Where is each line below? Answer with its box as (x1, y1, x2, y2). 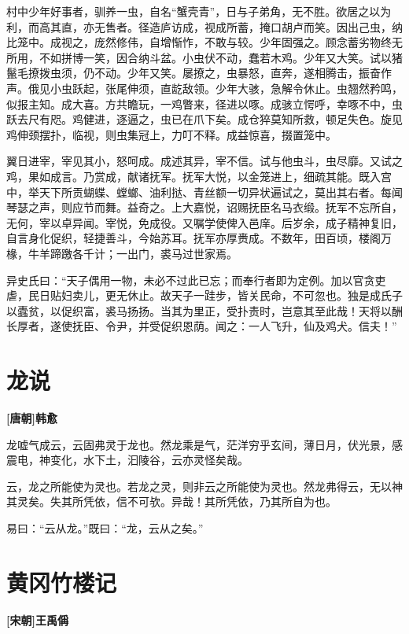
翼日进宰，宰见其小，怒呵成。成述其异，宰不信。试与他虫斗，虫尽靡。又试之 (6, 153, 403, 169)
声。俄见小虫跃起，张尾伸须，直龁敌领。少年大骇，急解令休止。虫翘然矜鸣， (6, 79, 403, 96)
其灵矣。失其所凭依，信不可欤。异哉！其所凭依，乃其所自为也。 (6, 493, 337, 510)
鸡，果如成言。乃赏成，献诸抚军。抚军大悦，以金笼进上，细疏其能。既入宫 (6, 168, 392, 184)
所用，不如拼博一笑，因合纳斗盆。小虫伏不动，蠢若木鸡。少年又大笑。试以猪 (6, 49, 403, 65)
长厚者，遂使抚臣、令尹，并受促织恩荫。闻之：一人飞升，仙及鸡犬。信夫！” (6, 318, 397, 334)
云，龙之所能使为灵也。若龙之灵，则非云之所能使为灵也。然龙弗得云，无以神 (6, 477, 403, 494)
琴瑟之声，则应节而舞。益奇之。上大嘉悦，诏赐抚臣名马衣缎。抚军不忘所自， (6, 199, 403, 216)
